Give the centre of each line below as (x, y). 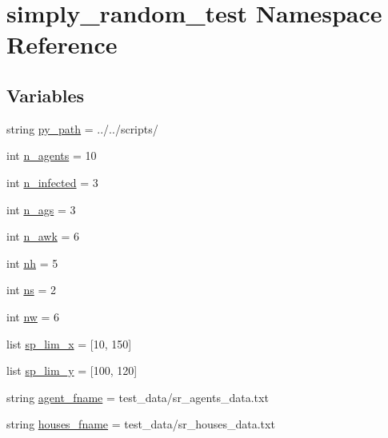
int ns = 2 (31, 290)
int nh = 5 (32, 263)
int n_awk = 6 (43, 236)
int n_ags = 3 (41, 209)
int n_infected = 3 (52, 182)
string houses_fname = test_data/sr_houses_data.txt (141, 424)
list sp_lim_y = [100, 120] (72, 370)
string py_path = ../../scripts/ (82, 128)
